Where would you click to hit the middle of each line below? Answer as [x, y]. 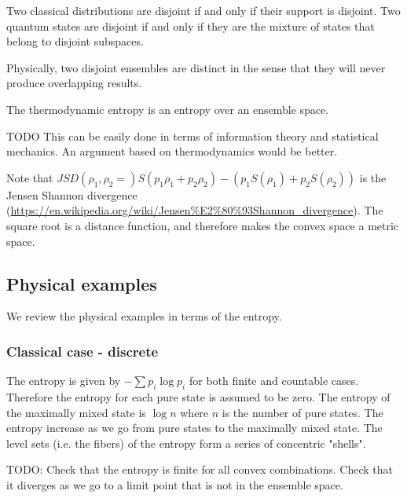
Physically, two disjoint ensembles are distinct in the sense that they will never [196, 67]
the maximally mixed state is [76, 412]
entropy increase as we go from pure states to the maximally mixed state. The [194, 428]
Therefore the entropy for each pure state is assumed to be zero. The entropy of [198, 396]
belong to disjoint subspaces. [75, 41]
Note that [30, 177]
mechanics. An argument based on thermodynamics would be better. [172, 151]
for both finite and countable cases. [274, 381]
